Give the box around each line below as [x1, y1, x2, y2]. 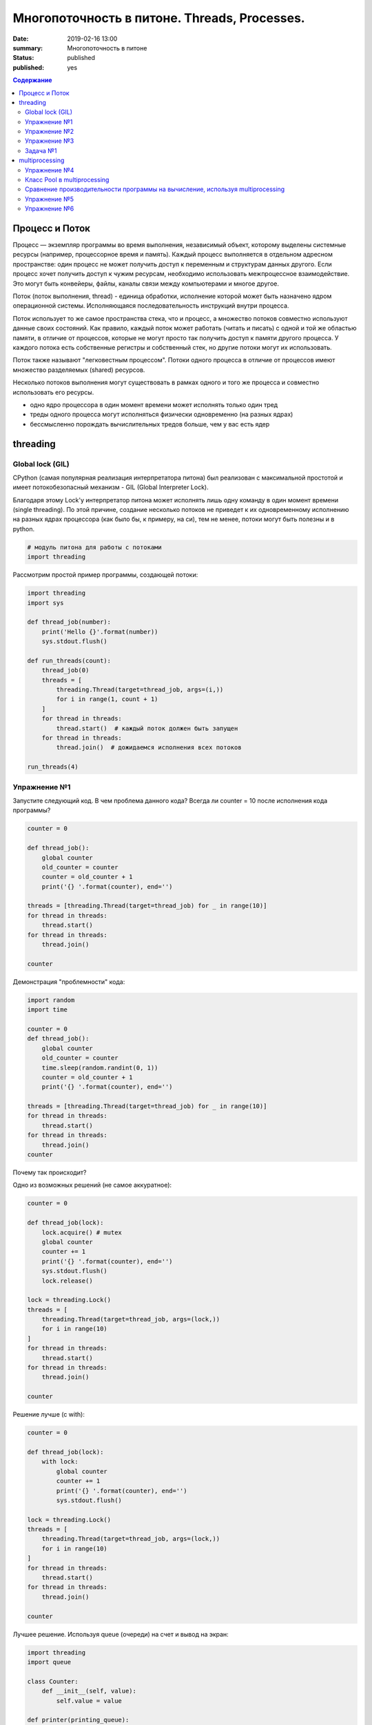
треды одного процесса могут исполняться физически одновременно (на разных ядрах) [30, 411, 293, 419]
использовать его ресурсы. [12, 388, 94, 396]
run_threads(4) [27, 763, 79, 771]
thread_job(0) [41, 667, 90, 674]
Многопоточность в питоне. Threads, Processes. [12, 10, 306, 26]
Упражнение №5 [25, 195, 74, 203]
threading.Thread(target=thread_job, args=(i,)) [56, 686, 224, 693]
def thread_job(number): [27, 618, 112, 626]
